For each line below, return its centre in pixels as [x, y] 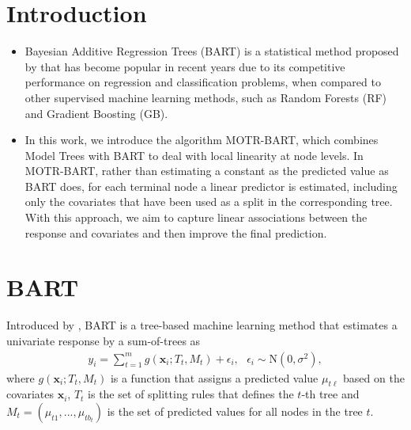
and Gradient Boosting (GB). [96, 113]
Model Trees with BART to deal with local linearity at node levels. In [194, 155]
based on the [374, 377]
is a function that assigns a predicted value [214, 377]
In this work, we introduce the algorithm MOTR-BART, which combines [202, 140]
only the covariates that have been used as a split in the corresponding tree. [209, 202]
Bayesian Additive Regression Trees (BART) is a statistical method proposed [212, 51]
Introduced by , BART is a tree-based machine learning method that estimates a [202, 325]
